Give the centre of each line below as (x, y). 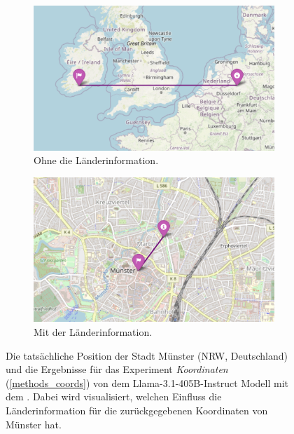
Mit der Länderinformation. (93, 331)
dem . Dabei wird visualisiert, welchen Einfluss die (114, 396)
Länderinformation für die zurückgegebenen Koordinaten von (137, 410)
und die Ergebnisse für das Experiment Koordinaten (117, 369)
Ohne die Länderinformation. (96, 160)
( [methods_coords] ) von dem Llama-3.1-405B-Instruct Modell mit (147, 382)
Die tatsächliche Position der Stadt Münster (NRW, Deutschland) (147, 355)
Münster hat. (34, 424)
